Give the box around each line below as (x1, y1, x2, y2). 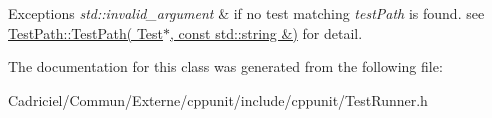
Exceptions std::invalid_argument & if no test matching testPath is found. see (8, 3, 485, 23)
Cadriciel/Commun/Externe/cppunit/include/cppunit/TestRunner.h (8, 89, 428, 110)
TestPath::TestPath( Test (8, 22, 164, 43)
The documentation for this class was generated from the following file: (8, 56, 443, 77)
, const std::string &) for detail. (170, 22, 363, 43)
